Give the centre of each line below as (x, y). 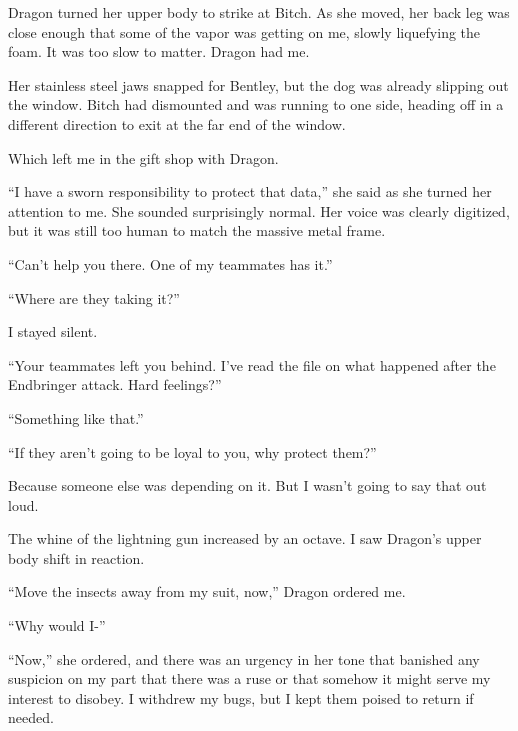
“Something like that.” (76, 417)
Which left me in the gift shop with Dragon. (143, 157)
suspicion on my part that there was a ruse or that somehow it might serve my (249, 678)
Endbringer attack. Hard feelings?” (115, 384)
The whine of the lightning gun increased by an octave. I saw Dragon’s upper (245, 538)
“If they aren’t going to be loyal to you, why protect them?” (192, 451)
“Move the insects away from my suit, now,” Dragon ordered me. (207, 591)
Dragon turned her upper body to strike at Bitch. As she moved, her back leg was (259, 12)
